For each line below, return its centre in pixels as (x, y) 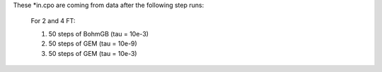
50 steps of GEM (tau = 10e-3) (93, 53)
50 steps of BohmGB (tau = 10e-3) (98, 34)
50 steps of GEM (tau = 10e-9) (93, 44)
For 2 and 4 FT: (53, 21)
